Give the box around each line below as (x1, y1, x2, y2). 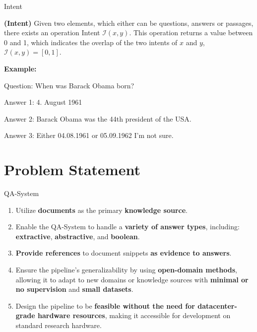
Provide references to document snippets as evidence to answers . (15, 248, 232, 258)
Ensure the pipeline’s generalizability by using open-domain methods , (15, 265, 238, 275)
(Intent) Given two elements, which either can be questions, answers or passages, (4, 17, 254, 28)
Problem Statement (4, 159, 140, 180)
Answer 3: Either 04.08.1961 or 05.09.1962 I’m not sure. (4, 130, 174, 140)
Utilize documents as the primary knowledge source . (15, 204, 188, 215)
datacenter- (197, 300, 237, 311)
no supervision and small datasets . (15, 284, 133, 294)
